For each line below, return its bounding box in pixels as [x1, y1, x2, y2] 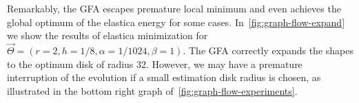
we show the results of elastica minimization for [7, 28, 208, 43]
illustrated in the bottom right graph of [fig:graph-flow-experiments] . [7, 83, 298, 98]
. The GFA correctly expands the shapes [183, 43, 353, 57]
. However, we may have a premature [146, 56, 302, 71]
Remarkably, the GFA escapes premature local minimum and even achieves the [7, 1, 341, 15]
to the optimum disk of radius [7, 56, 134, 71]
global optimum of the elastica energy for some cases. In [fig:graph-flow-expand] [7, 14, 345, 29]
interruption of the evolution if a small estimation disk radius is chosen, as [7, 70, 321, 84]
